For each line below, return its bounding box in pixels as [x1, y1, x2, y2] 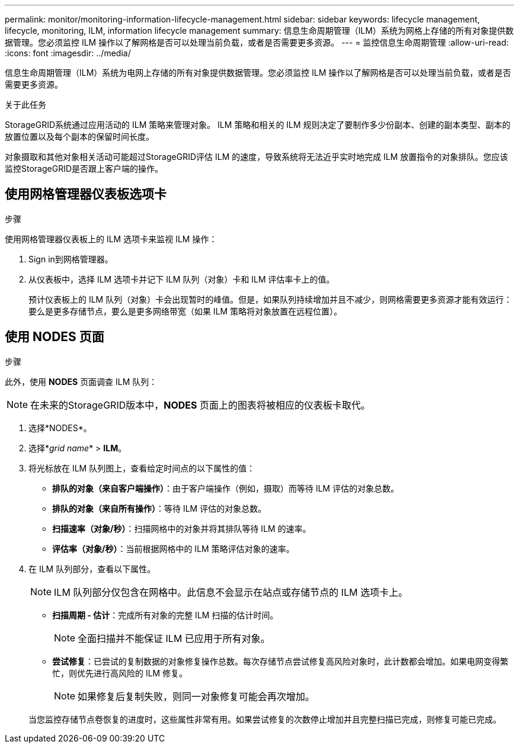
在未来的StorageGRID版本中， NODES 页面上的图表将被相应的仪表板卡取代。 [30, 399, 371, 411]
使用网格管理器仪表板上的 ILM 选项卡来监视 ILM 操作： [5, 233, 217, 244]
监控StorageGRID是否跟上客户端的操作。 [5, 163, 164, 174]
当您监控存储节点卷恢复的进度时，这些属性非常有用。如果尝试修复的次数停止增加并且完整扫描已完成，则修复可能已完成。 [28, 714, 501, 724]
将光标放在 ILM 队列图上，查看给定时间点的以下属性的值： [28, 463, 255, 473]
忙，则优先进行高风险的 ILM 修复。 [52, 667, 188, 678]
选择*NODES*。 [28, 422, 92, 433]
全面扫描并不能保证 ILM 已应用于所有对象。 [78, 632, 270, 644]
